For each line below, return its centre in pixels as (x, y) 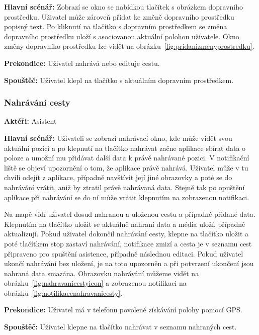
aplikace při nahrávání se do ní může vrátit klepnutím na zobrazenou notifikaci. (127, 197)
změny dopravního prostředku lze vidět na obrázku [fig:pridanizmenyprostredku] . (129, 46)
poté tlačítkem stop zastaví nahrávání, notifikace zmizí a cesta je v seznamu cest (128, 243)
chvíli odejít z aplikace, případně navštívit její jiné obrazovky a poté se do (118, 177)
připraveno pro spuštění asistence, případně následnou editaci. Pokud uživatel (124, 253)
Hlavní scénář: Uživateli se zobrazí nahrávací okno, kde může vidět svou (118, 138)
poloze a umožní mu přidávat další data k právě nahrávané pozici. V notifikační (127, 158)
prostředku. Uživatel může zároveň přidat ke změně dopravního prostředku (119, 16)
